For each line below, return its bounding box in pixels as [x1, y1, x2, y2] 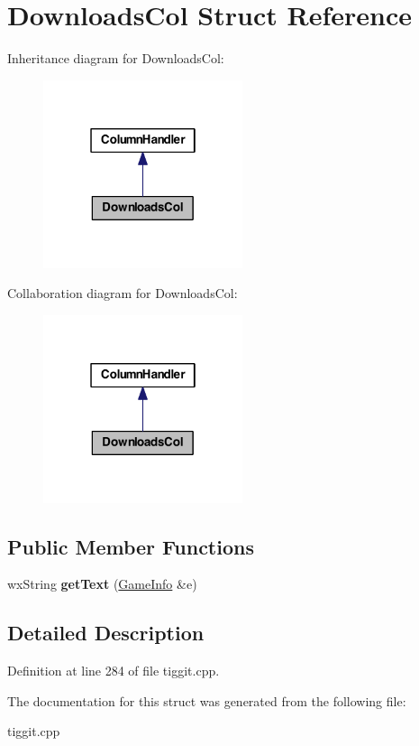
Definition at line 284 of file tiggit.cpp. [7, 661, 220, 680]
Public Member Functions [7, 532, 254, 560]
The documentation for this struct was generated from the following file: [7, 691, 406, 710]
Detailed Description [7, 619, 205, 647]
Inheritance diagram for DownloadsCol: [7, 49, 224, 68]
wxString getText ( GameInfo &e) [7, 574, 197, 593]
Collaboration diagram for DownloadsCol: [7, 284, 238, 303]
